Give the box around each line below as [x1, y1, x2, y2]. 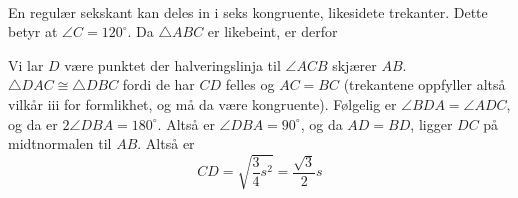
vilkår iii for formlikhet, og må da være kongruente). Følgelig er [8, 93, 397, 114]
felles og [225, 74, 275, 95]
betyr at [8, 21, 58, 42]
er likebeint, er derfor [207, 21, 338, 42]
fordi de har [122, 74, 195, 95]
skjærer [332, 54, 377, 75]
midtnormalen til [8, 133, 112, 154]
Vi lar [8, 54, 44, 75]
